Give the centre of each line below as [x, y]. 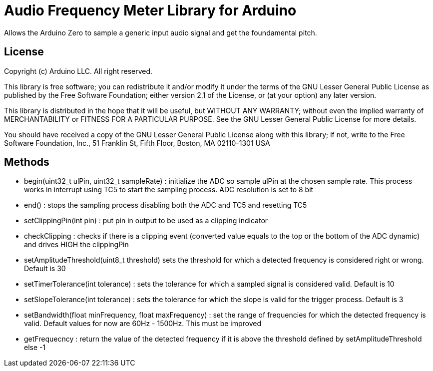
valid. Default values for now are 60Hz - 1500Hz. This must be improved [143, 324]
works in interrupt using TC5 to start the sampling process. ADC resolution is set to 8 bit [169, 190]
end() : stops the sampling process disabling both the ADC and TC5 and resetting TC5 [166, 205]
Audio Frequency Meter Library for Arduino [150, 10]
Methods [27, 162]
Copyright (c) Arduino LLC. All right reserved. [78, 71]
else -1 [35, 348]
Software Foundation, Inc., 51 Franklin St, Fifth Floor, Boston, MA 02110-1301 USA [137, 143]
